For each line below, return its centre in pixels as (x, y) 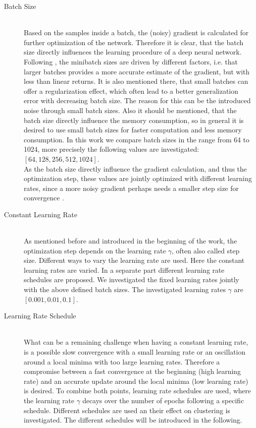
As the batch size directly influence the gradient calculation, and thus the (135, 168)
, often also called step (205, 250)
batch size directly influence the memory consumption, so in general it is (134, 120)
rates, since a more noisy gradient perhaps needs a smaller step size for (131, 188)
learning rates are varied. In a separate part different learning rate (124, 270)
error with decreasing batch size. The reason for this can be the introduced (137, 100)
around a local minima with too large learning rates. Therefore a (122, 361)
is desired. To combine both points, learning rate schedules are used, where (137, 391)
